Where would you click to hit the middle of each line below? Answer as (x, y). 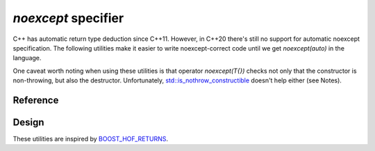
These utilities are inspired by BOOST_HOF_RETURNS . (91, 139)
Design (28, 122)
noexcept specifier (68, 18)
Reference (36, 100)
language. (27, 58)
